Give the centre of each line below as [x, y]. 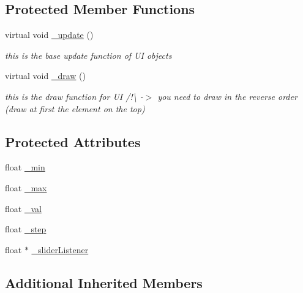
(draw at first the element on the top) [75, 108]
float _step [26, 229]
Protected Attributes [73, 141]
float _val [23, 208]
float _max [26, 187]
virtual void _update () [49, 35]
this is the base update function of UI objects [88, 55]
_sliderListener [60, 249]
